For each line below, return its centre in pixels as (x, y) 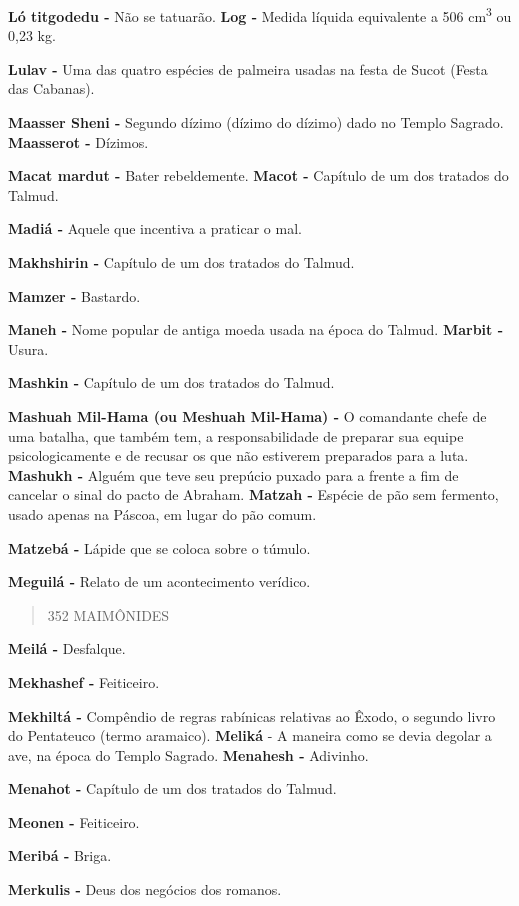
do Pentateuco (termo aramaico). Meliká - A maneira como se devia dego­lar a (250, 735)
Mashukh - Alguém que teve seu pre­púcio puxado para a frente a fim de (233, 474)
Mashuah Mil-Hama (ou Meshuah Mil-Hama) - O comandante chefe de (247, 415)
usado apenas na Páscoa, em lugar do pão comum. (162, 513)
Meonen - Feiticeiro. (74, 821)
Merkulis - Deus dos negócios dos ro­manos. (145, 889)
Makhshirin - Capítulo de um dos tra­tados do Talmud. (181, 262)
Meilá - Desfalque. (67, 648)
